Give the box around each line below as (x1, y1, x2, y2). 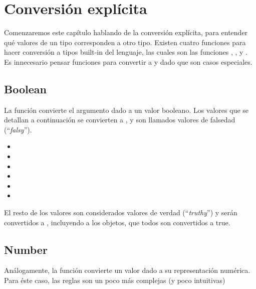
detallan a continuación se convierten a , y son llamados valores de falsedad (4, 114, 235, 125)
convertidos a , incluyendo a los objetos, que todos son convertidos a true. (4, 217, 230, 227)
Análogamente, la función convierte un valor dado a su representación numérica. (4, 265, 250, 275)
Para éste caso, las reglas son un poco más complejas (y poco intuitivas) (4, 275, 225, 285)
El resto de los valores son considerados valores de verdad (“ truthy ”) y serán (4, 207, 237, 218)
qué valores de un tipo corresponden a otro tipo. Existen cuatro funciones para (4, 37, 246, 47)
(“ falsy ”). (4, 124, 32, 134)
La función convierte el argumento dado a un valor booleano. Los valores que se (4, 104, 249, 115)
